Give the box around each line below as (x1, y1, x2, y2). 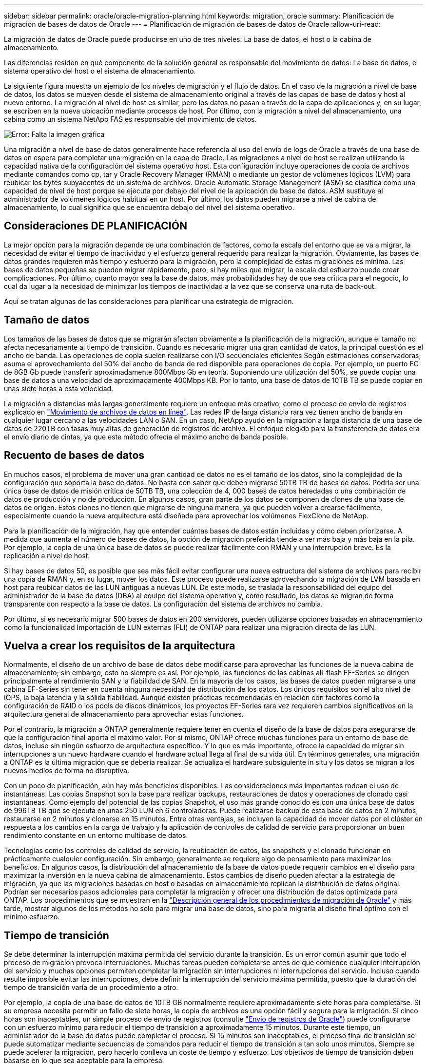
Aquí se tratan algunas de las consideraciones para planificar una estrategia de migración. (4, 297, 294, 305)
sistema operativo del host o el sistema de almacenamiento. (4, 67, 196, 75)
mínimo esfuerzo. (4, 912, 60, 921)
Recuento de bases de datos (4, 449, 145, 462)
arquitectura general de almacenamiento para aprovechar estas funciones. (4, 710, 244, 719)
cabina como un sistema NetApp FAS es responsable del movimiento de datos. (4, 115, 257, 123)
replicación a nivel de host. (4, 551, 90, 560)
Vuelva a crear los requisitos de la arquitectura (4, 639, 235, 652)
